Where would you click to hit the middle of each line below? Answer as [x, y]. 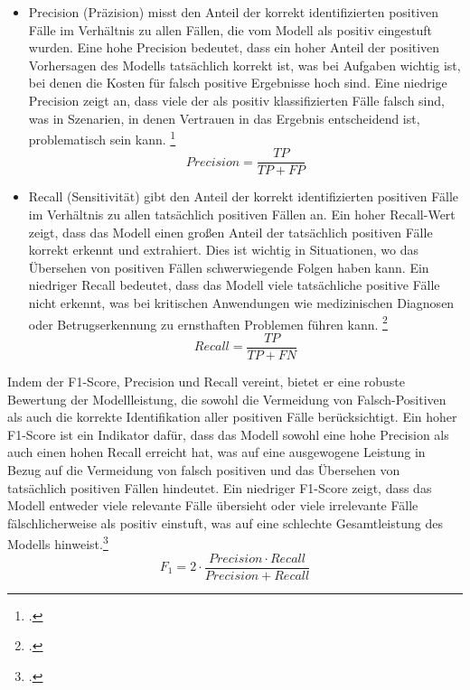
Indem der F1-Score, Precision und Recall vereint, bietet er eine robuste [207, 381]
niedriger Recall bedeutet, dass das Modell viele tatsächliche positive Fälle [234, 285]
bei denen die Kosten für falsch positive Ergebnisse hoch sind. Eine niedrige [238, 83]
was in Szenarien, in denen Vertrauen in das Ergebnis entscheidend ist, [224, 118]
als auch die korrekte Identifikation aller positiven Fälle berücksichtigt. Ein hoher [232, 417]
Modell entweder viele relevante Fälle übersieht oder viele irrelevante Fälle [213, 505]
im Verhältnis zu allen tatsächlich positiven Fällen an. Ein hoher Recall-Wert [242, 214]
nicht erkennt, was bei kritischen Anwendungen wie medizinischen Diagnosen [241, 303]
